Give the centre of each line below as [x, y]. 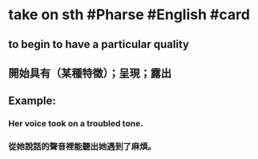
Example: [32, 101]
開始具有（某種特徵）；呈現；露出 [90, 73]
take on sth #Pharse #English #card [129, 15]
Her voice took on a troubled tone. [76, 124]
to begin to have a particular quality [99, 44]
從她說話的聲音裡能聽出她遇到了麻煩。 [82, 147]
